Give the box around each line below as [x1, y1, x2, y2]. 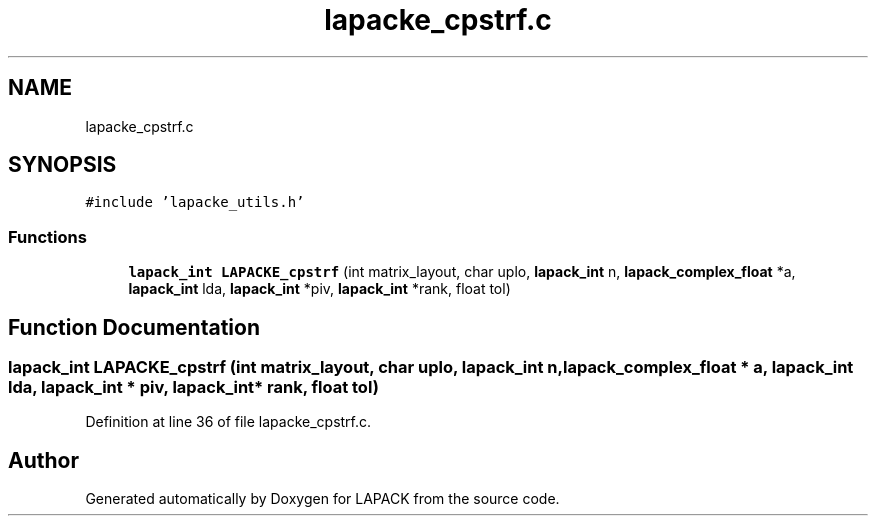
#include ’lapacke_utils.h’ [85, 194, 305, 211]
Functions [8, 226, 87, 247]
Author [8, 447, 79, 473]
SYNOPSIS [8, 152, 117, 178]
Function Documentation [8, 314, 260, 340]
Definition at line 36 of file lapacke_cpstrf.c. [85, 413, 372, 431]
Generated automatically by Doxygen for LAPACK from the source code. [85, 490, 560, 508]
